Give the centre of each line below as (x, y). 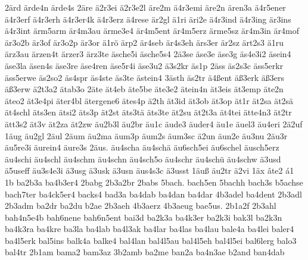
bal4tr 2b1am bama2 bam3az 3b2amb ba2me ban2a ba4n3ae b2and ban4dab (145, 252)
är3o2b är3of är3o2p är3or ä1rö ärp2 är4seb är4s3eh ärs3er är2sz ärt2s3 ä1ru (144, 42)
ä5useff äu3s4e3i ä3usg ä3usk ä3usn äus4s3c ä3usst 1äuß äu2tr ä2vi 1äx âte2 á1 (150, 170)
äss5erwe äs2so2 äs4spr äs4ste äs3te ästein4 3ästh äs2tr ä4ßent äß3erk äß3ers (144, 77)
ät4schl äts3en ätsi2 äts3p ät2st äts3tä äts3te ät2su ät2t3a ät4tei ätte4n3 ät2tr (148, 112)
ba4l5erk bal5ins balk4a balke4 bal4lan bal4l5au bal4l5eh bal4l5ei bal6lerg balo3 (151, 240)
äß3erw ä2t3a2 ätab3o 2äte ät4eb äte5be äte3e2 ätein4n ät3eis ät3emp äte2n (144, 89)
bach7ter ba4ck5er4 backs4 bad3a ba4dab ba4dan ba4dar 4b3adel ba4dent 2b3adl (153, 194)
